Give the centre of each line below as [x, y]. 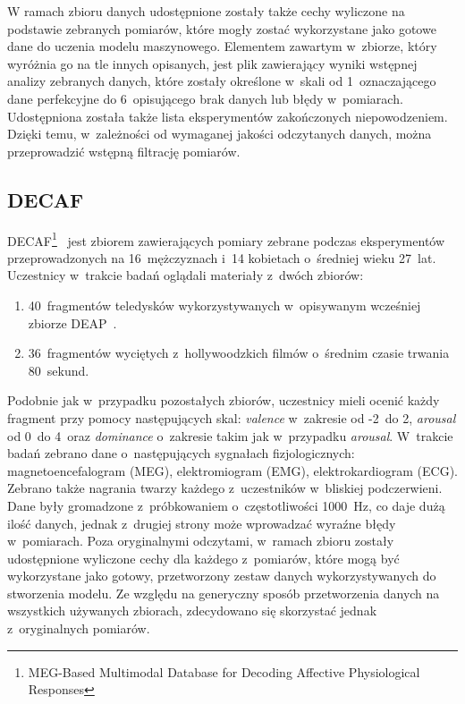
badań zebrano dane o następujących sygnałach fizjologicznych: [181, 453]
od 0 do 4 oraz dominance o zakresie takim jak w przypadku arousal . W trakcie [230, 435]
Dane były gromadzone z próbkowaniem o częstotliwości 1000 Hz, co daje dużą [226, 505]
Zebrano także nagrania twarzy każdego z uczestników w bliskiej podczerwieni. [225, 488]
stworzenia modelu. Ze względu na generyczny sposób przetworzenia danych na [224, 593]
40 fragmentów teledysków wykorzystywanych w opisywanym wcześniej [224, 305]
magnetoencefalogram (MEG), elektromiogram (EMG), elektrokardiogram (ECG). [232, 470]
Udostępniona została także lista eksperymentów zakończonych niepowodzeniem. [228, 116]
